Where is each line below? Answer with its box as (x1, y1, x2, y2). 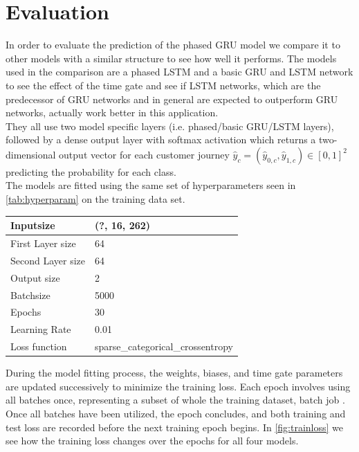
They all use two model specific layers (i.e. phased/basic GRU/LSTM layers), (6, 118, 334, 133)
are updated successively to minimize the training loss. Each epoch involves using (6, 379, 351, 393)
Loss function (10, 339, 67, 354)
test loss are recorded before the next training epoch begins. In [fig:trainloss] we (6, 419, 343, 434)
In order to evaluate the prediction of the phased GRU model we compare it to (6, 37, 340, 52)
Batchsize (10, 287, 50, 302)
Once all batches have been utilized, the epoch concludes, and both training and (6, 406, 346, 420)
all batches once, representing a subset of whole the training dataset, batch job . (6, 392, 345, 407)
